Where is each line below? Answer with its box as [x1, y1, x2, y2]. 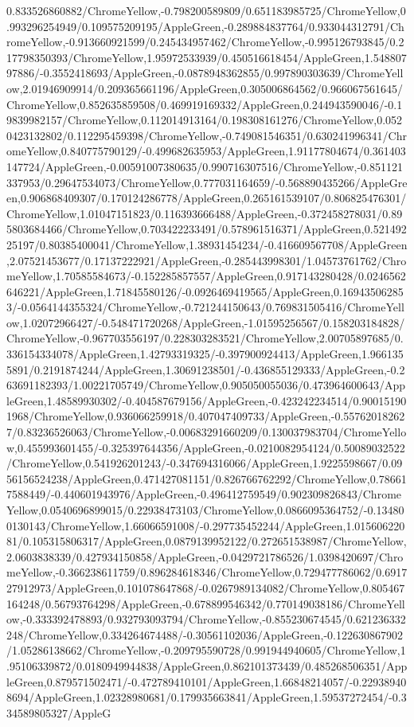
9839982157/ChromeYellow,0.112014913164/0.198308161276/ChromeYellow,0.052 [6, 111, 403, 128]
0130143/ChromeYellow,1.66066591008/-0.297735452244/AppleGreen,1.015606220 [6, 517, 405, 534]
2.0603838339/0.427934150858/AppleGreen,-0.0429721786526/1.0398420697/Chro [6, 548, 404, 565]
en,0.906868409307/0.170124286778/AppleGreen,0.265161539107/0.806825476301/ [6, 190, 407, 206]
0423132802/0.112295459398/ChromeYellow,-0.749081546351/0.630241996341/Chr [6, 127, 407, 143]
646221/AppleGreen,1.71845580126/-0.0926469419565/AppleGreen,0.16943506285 [6, 283, 404, 299]
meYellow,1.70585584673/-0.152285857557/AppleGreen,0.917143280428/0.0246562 [6, 268, 406, 284]
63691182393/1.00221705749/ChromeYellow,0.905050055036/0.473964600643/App [6, 377, 405, 393]
